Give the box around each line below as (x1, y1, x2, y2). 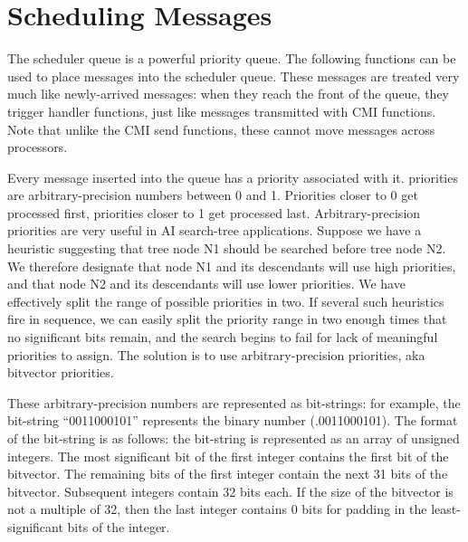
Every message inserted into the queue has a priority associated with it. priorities (7, 167, 458, 186)
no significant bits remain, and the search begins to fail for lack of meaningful (7, 328, 438, 347)
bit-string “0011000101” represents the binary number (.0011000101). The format (7, 411, 458, 430)
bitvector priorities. (7, 363, 114, 382)
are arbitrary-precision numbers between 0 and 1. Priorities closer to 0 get (7, 185, 418, 204)
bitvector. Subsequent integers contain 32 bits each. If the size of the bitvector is (7, 481, 454, 500)
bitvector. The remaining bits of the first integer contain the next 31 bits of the (7, 464, 448, 483)
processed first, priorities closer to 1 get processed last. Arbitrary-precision (7, 203, 421, 222)
